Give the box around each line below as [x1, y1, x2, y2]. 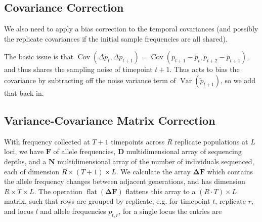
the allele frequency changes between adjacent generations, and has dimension [4, 176, 245, 187]
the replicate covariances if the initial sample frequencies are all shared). [4, 33, 228, 44]
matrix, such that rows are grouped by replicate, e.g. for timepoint [4, 196, 210, 206]
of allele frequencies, [53, 146, 116, 157]
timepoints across [111, 136, 165, 146]
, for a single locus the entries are [118, 205, 222, 216]
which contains [207, 166, 253, 176]
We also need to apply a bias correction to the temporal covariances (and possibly [4, 23, 258, 34]
